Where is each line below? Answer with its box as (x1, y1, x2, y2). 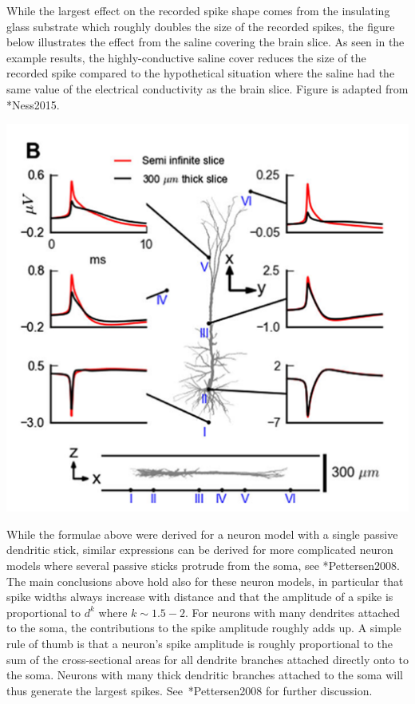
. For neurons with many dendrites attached (184, 603, 401, 620)
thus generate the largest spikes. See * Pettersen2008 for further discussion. (6, 682, 373, 698)
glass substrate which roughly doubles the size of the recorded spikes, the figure (6, 18, 395, 34)
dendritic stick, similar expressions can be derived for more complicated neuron (6, 541, 393, 558)
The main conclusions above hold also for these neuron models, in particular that (6, 572, 404, 589)
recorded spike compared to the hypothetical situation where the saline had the (6, 65, 395, 81)
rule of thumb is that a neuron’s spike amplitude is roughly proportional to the (6, 635, 393, 652)
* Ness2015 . (6, 96, 60, 113)
